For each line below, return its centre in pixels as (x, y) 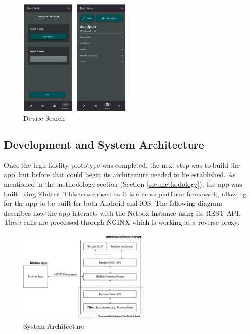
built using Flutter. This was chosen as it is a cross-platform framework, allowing (125, 193)
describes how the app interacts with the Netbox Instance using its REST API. (122, 212)
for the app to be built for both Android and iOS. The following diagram (113, 203)
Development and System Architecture (104, 144)
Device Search (44, 118)
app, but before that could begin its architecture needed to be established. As (120, 174)
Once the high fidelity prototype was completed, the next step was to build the (122, 165)
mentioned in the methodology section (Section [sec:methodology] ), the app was (123, 184)
